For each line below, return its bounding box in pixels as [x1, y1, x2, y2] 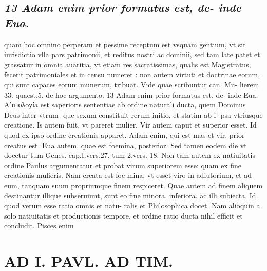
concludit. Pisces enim [4, 220, 74, 231]
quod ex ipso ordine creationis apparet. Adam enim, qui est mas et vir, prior [4, 129, 245, 140]
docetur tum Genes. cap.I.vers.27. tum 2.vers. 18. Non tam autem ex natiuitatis [4, 150, 255, 160]
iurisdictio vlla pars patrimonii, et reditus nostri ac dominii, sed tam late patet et [4, 49, 260, 60]
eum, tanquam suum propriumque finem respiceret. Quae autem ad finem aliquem [4, 179, 263, 190]
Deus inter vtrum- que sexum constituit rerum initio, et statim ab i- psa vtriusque [4, 109, 263, 120]
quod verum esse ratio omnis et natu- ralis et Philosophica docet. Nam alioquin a [4, 200, 260, 211]
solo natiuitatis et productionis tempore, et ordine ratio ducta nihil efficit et [4, 210, 243, 221]
